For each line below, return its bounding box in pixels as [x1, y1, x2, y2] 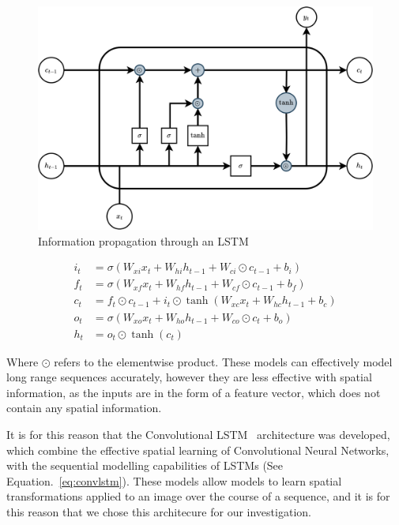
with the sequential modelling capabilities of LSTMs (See [6, 457, 284, 474]
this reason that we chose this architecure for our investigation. [6, 503, 311, 519]
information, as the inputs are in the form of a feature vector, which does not [6, 384, 381, 400]
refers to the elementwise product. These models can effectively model [54, 353, 393, 369]
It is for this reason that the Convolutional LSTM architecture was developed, [6, 426, 390, 442]
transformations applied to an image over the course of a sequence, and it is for [6, 488, 390, 504]
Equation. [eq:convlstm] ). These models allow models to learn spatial [6, 472, 342, 489]
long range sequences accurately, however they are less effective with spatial [6, 369, 372, 385]
